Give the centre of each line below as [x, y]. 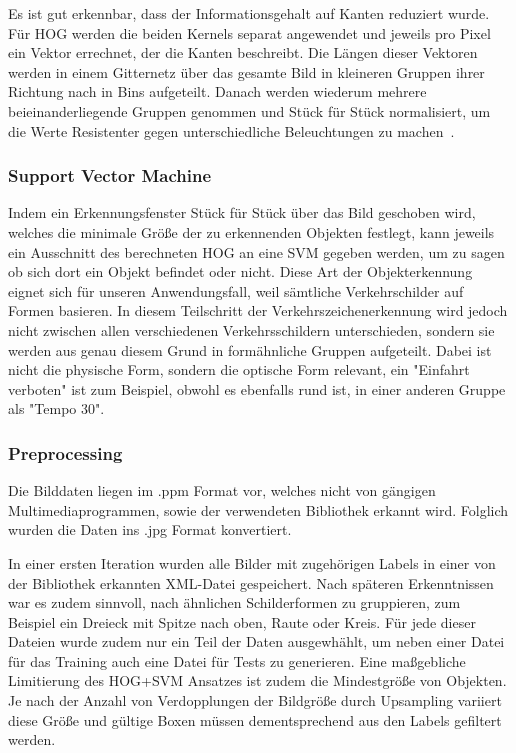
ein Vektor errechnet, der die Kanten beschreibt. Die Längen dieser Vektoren [243, 52]
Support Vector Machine [110, 175]
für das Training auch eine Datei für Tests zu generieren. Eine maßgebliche [237, 660]
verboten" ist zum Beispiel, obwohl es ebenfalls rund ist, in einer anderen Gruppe [257, 388]
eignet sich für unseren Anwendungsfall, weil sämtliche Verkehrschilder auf [236, 290]
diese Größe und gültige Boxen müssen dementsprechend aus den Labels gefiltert [255, 719]
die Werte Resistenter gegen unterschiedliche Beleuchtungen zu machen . [231, 130]
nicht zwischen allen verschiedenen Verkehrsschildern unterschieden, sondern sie [251, 329]
